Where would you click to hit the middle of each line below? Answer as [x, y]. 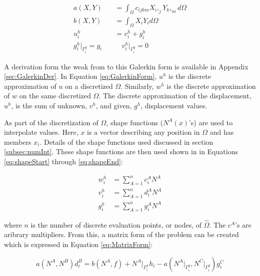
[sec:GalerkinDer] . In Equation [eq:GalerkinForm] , [80, 76]
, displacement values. [174, 106]
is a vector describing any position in [143, 132]
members [18, 141]
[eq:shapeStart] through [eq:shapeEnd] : [63, 161]
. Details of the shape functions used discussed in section [126, 141]
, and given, [114, 106]
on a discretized [89, 86]
